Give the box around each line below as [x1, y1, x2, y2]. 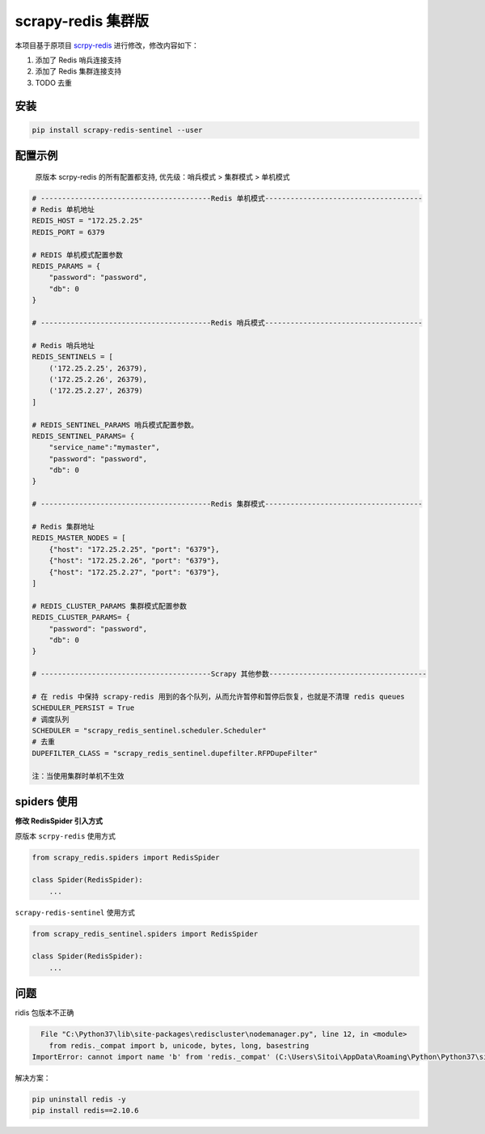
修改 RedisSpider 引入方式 [15, 816, 103, 826]
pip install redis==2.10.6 [32, 1106, 139, 1115]
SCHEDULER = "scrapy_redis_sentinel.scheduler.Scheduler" [32, 726, 267, 736]
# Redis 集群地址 [32, 522, 95, 532]
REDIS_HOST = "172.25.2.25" [32, 216, 143, 226]
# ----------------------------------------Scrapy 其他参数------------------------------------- [32, 669, 428, 679]
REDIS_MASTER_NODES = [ [32, 533, 127, 542]
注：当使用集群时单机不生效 [32, 771, 124, 780]
